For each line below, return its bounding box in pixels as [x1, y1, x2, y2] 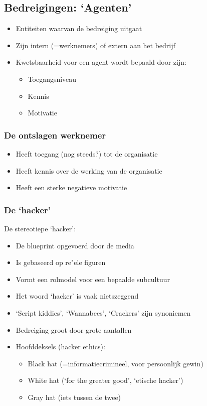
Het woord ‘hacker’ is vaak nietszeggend [16, 291, 139, 301]
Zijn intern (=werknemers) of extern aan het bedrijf [16, 40, 175, 50]
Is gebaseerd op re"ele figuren [16, 257, 106, 267]
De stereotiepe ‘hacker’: [4, 223, 76, 233]
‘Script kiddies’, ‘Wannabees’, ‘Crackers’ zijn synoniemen [16, 307, 191, 318]
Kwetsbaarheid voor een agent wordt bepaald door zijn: [16, 57, 186, 67]
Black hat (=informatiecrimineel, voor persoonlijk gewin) [28, 358, 203, 368]
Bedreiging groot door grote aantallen [16, 324, 132, 335]
